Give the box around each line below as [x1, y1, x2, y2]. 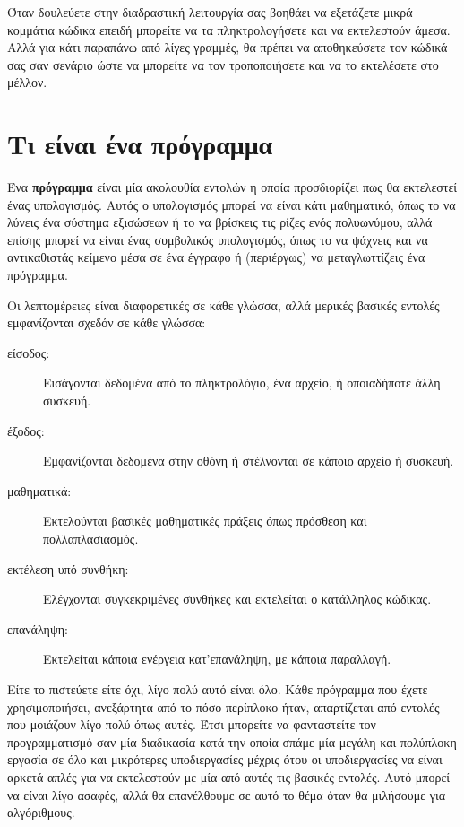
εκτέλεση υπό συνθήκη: [7, 559, 129, 578]
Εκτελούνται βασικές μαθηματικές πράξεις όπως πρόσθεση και [43, 511, 367, 530]
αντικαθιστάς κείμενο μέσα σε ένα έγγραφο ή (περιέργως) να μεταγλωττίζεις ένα [7, 248, 425, 266]
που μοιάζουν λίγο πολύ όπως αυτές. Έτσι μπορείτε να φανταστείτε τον [7, 715, 376, 734]
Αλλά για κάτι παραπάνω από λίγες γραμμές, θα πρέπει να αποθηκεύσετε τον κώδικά [7, 38, 448, 57]
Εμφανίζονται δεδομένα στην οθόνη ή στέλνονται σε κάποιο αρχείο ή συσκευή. [43, 451, 454, 470]
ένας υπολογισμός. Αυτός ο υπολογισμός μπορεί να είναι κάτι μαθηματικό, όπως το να [7, 195, 456, 213]
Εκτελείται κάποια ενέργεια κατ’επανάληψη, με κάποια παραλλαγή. [43, 649, 391, 668]
